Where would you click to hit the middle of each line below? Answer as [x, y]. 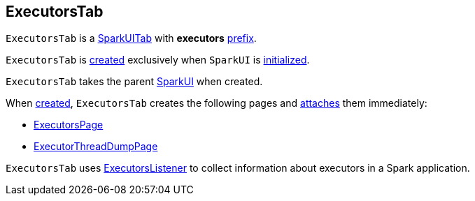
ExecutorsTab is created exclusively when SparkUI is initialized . [158, 60]
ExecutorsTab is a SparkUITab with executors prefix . [131, 38]
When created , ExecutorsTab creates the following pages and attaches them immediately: [217, 103]
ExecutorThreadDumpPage [96, 147]
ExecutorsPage [69, 125]
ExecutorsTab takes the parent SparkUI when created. [134, 82]
